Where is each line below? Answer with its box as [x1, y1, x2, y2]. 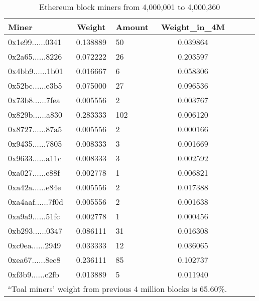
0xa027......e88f [8, 167, 60, 178]
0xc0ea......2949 [8, 239, 61, 251]
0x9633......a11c [8, 152, 62, 164]
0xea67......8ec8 [8, 254, 61, 265]
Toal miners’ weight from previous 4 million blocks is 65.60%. [11, 283, 227, 294]
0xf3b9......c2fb [8, 268, 59, 280]
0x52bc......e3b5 [8, 80, 62, 91]
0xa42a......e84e [8, 181, 61, 193]
